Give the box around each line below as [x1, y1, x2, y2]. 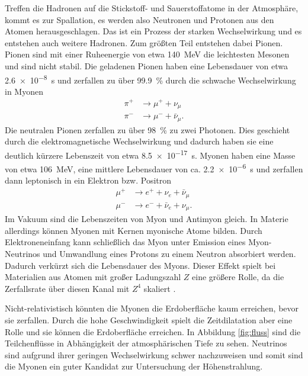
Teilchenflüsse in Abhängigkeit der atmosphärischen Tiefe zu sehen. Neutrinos [5, 337, 287, 349]
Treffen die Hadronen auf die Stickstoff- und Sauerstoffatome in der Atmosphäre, [5, 2, 299, 14]
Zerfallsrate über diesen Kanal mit [5, 282, 130, 294]
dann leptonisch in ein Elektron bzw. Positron [5, 174, 172, 187]
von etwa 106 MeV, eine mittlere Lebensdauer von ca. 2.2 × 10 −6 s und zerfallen [5, 161, 303, 175]
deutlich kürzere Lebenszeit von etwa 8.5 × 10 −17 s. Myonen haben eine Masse [5, 147, 296, 161]
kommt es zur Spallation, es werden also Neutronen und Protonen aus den [5, 13, 274, 25]
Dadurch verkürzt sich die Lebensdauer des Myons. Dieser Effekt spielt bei [5, 259, 276, 271]
